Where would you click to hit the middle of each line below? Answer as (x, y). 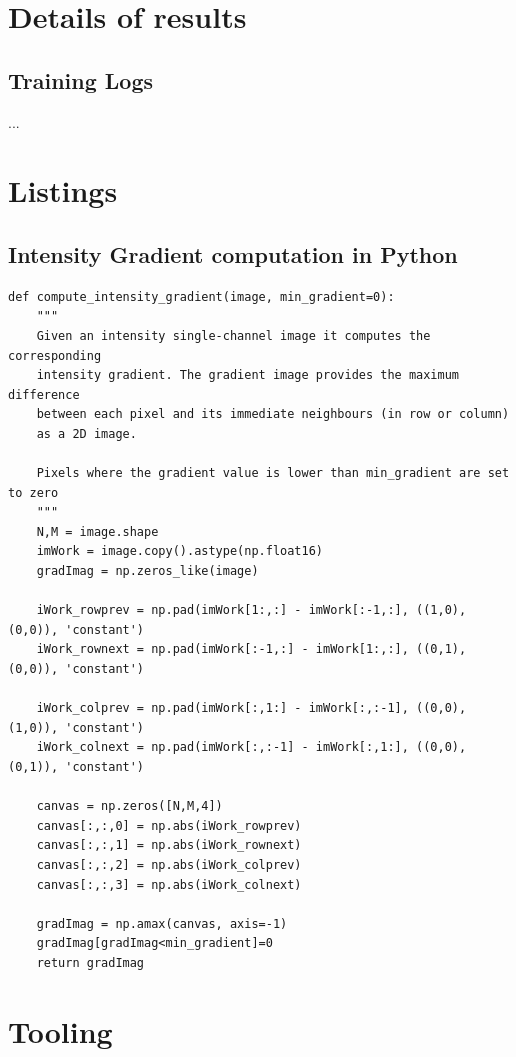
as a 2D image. (86, 433)
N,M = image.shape (97, 531)
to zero (33, 492)
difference (44, 394)
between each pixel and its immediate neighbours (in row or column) (273, 414)
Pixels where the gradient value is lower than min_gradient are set (273, 473)
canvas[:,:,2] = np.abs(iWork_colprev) (169, 864)
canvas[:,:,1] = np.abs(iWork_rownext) (169, 845)
